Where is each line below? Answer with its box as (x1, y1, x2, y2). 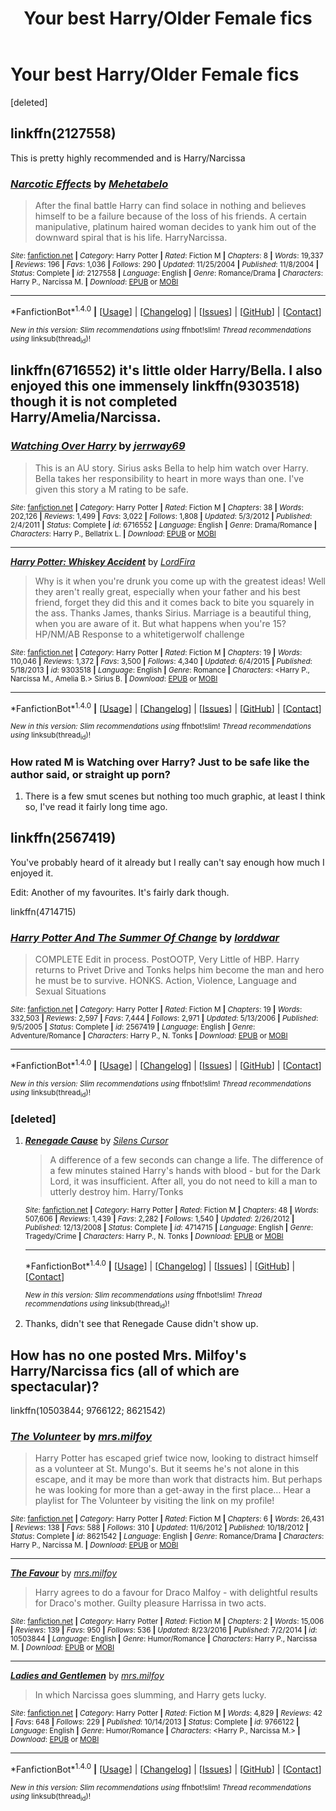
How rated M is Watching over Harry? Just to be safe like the (10, 755, 310, 769)
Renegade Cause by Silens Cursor (24, 1135, 169, 1147)
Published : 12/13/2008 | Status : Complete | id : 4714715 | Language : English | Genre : (24, 1223, 314, 1233)
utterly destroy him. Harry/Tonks (49, 1186, 184, 1198)
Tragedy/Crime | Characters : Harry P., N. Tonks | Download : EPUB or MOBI (24, 1232, 284, 1242)
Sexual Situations (34, 985, 107, 997)
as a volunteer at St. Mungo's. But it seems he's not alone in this (34, 1463, 300, 1475)
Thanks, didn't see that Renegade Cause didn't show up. (24, 1318, 259, 1330)
